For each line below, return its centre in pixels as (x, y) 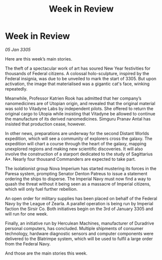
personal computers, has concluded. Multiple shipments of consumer (74, 228)
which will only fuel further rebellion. (41, 189)
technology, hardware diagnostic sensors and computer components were (79, 233)
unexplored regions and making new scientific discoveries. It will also (74, 149)
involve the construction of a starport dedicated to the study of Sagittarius (79, 154)
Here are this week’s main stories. (39, 59)
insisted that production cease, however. (45, 124)
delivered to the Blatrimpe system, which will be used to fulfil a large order (79, 239)
